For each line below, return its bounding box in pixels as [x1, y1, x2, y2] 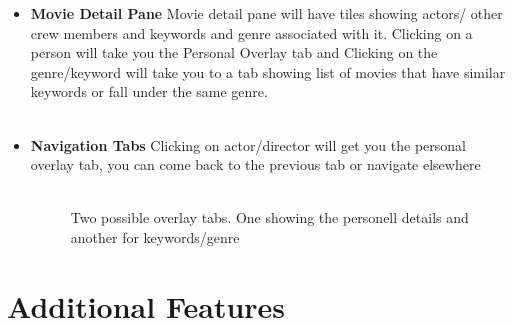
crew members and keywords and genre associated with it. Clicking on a [30, 22, 473, 43]
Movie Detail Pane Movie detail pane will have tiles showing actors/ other [30, 3, 503, 23]
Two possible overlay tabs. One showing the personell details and [70, 207, 469, 228]
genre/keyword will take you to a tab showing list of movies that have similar [30, 61, 506, 82]
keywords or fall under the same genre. [30, 81, 268, 102]
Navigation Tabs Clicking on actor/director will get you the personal [30, 134, 466, 155]
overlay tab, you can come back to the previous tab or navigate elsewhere [30, 154, 481, 175]
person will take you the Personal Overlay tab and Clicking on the [30, 42, 438, 63]
